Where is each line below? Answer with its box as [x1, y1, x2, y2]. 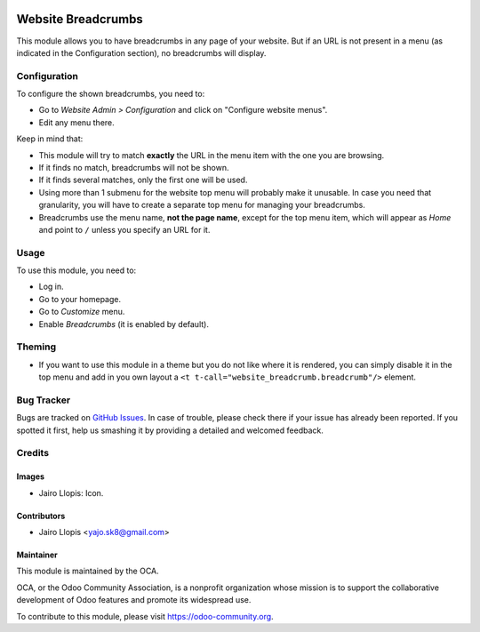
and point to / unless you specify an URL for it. [38, 224, 211, 235]
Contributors [16, 510, 66, 521]
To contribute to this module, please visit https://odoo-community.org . [16, 611, 275, 621]
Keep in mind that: [16, 133, 84, 144]
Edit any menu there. [38, 116, 115, 128]
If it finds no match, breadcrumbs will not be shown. [38, 163, 229, 172]
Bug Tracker [16, 394, 71, 406]
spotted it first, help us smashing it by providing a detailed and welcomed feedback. [16, 425, 324, 436]
